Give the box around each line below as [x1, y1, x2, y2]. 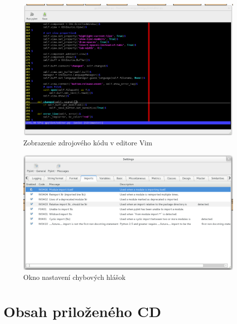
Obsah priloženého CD [3, 301, 161, 321]
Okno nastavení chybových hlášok [23, 271, 126, 282]
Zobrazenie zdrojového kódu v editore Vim [23, 137, 152, 147]
